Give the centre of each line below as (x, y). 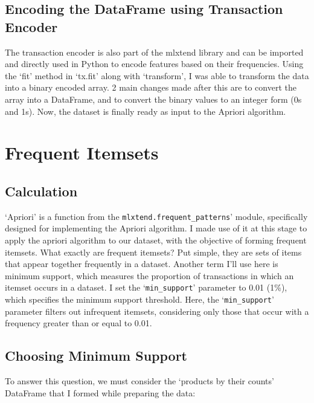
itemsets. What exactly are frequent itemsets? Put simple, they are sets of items (153, 252)
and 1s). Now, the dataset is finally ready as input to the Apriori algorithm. (146, 111)
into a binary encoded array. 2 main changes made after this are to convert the (151, 87)
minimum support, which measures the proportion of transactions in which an (149, 275)
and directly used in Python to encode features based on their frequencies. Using (154, 64)
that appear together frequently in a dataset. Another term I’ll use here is (142, 264)
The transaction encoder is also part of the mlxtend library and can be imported (154, 52)
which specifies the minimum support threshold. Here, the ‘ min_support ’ (139, 299)
